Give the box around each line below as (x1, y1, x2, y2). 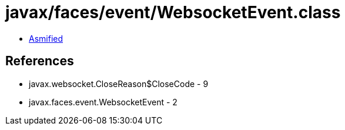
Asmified (29, 33, 63, 44)
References (5, 54, 74, 69)
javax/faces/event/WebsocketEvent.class (5, 2, 341, 22)
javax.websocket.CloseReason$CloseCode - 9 (29, 78, 209, 89)
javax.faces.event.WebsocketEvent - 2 (29, 96, 177, 107)
